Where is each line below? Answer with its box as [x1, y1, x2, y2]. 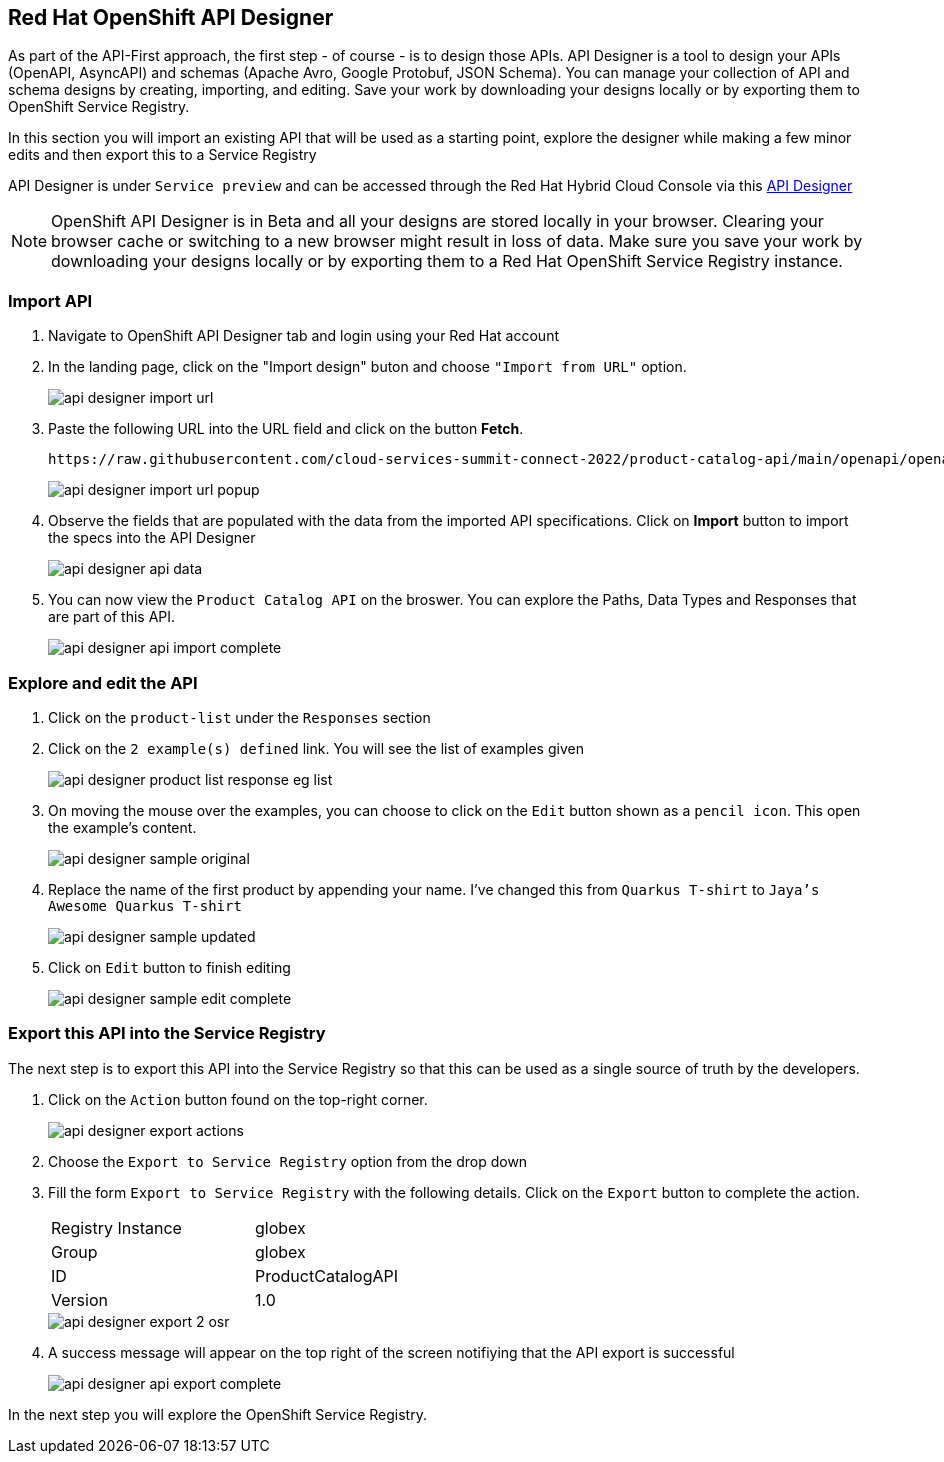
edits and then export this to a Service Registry [8, 146, 317, 164]
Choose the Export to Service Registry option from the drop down [48, 1152, 528, 1170]
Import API [8, 290, 93, 311]
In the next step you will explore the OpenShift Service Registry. [8, 1405, 427, 1423]
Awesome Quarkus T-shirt [48, 897, 242, 914]
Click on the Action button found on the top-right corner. [48, 1090, 428, 1108]
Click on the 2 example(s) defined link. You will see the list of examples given [48, 739, 584, 757]
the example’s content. [48, 818, 197, 836]
